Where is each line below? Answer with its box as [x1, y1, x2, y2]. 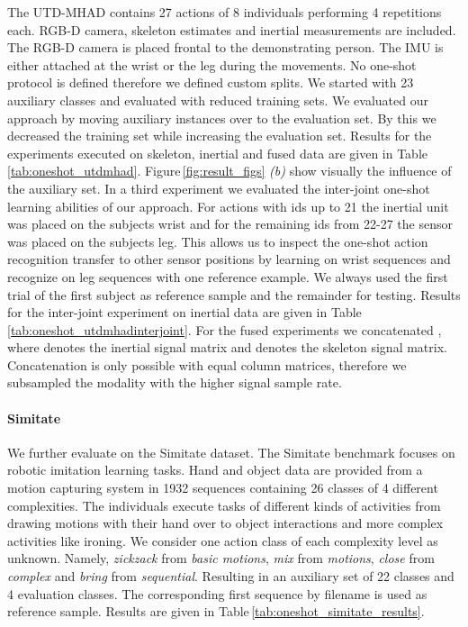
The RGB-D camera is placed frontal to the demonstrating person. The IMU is [7, 38, 444, 57]
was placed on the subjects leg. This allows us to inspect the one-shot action [7, 232, 428, 250]
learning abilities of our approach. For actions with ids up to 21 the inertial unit [7, 196, 449, 215]
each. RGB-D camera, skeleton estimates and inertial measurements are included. [7, 20, 456, 39]
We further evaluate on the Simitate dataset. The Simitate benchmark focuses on [7, 442, 455, 461]
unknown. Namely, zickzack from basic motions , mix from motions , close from [7, 549, 435, 568]
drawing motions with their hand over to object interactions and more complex [7, 513, 444, 532]
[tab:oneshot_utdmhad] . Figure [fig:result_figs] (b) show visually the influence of [7, 161, 452, 180]
